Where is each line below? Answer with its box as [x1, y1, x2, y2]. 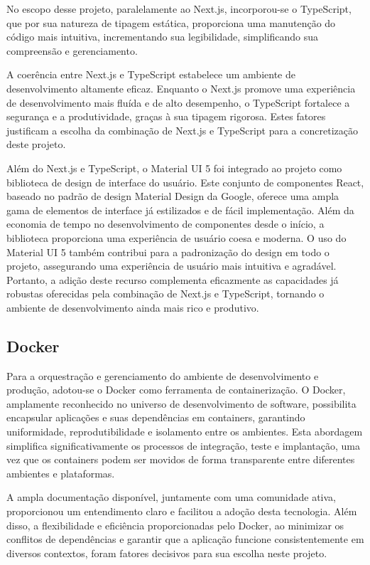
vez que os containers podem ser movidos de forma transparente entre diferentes [6, 452, 355, 467]
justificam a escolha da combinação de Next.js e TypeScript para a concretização [6, 122, 358, 137]
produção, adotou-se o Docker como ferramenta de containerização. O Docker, [6, 382, 346, 397]
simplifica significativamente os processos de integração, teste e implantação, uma [6, 438, 360, 453]
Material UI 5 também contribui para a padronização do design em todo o [6, 244, 330, 259]
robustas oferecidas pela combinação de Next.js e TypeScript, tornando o [6, 286, 325, 301]
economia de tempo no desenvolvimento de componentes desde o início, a [6, 216, 325, 231]
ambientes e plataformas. [6, 465, 115, 480]
